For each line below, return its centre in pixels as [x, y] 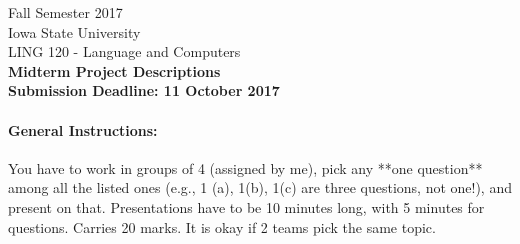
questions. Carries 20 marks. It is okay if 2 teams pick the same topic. [222, 226]
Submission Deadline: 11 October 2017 [144, 90]
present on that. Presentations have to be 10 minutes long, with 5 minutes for [246, 206]
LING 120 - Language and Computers [124, 51]
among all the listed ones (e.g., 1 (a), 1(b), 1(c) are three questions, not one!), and [260, 187]
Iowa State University [74, 31]
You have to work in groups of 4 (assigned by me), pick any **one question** [245, 167]
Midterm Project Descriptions [114, 70]
